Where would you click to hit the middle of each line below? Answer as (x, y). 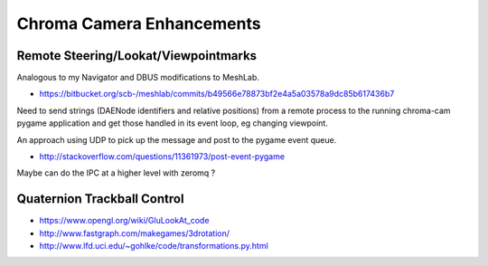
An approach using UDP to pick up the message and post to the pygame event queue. (177, 139)
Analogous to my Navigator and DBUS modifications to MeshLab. (138, 78)
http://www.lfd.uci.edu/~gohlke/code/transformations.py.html (154, 246)
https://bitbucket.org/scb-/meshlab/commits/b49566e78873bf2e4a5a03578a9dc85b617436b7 (217, 94)
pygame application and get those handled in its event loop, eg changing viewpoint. (173, 123)
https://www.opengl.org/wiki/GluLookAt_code (124, 221)
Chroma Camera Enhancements (139, 24)
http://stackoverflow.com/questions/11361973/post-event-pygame (162, 157)
